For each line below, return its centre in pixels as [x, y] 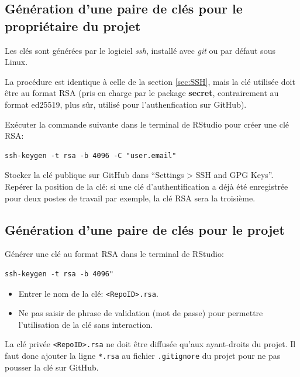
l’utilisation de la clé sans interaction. [86, 324]
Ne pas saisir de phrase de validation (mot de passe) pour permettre [141, 313]
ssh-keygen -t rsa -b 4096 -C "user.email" [91, 155]
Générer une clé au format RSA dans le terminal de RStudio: [114, 254]
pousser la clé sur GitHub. [52, 367]
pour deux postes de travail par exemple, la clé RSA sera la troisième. [130, 198]
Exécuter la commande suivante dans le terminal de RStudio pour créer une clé [147, 124]
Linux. [16, 62]
